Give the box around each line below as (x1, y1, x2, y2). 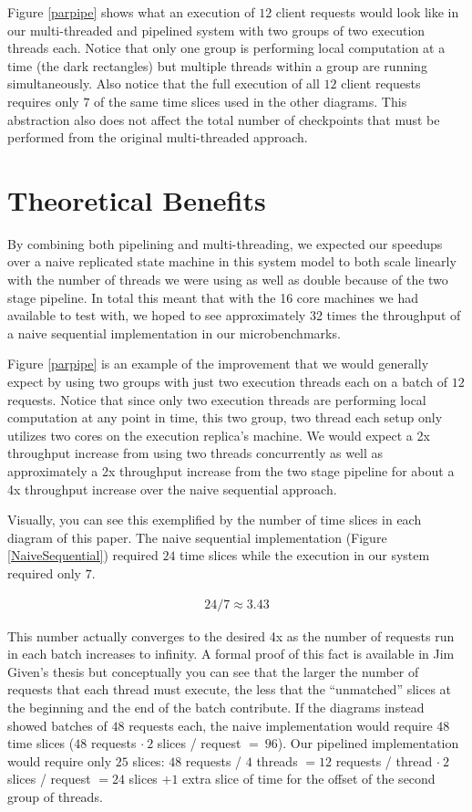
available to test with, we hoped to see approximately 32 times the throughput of (7, 306, 461, 325)
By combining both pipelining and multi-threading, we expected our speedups (7, 234, 443, 253)
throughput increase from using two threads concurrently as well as (7, 443, 384, 463)
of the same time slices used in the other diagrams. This (94, 91, 407, 110)
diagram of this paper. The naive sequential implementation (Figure (7, 527, 387, 547)
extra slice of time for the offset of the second (182, 769, 436, 788)
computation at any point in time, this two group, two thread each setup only (7, 408, 443, 427)
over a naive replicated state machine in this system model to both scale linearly (7, 252, 457, 271)
